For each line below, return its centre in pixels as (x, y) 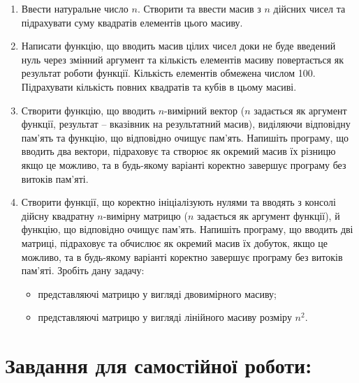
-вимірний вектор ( (205, 110)
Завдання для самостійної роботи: (159, 365)
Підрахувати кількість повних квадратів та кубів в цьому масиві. (159, 86)
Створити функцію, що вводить (88, 110)
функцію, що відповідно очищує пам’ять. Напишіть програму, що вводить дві (187, 229)
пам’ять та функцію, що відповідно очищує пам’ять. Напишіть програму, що (185, 137)
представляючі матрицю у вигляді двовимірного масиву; (157, 293)
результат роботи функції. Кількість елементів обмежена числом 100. (168, 73)
